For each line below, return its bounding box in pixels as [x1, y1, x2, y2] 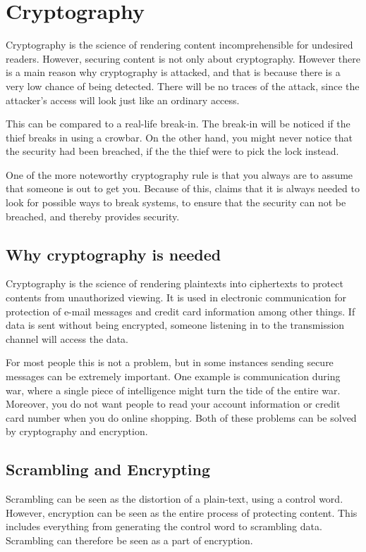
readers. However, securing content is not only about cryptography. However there [6, 51, 360, 65]
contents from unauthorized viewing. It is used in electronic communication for [6, 290, 346, 305]
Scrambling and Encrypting [6, 458, 210, 480]
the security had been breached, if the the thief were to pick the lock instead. [6, 144, 339, 158]
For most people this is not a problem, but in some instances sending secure [6, 355, 334, 370]
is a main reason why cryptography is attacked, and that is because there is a [6, 65, 341, 80]
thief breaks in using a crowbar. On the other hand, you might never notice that [6, 130, 353, 144]
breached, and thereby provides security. [6, 208, 180, 223]
